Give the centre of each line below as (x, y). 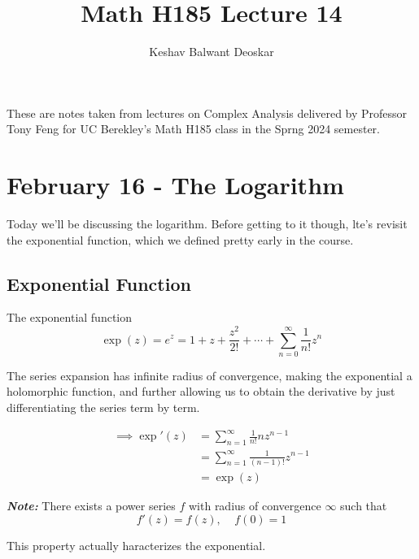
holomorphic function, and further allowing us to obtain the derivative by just (201, 391)
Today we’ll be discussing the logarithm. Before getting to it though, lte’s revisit (207, 224)
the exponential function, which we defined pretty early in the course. (180, 239)
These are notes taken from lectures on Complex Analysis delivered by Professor (207, 113)
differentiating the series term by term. (103, 407)
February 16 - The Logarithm (175, 185)
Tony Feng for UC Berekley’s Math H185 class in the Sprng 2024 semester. (194, 129)
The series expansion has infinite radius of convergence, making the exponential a (209, 375)
